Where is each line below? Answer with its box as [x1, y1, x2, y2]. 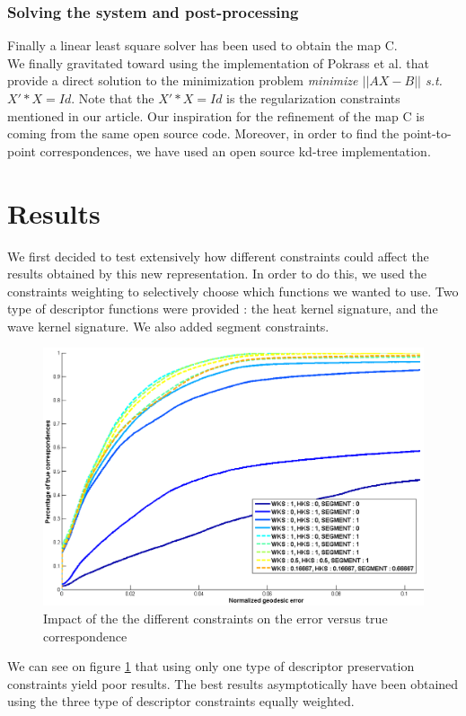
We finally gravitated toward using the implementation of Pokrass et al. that [7, 53, 429, 72]
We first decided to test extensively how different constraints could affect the [7, 246, 429, 265]
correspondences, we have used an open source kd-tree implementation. [40, 141, 431, 160]
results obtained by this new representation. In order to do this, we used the [7, 264, 426, 283]
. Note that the [71, 89, 154, 107]
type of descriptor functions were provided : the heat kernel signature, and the [7, 299, 438, 318]
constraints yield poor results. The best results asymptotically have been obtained [7, 674, 459, 693]
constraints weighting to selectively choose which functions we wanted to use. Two [7, 281, 459, 300]
